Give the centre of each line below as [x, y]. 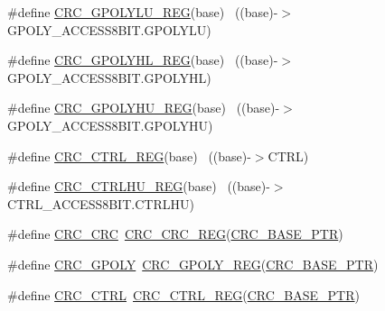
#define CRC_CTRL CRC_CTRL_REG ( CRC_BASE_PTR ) [183, 294]
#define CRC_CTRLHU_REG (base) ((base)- [139, 186]
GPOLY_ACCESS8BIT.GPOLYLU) [109, 29]
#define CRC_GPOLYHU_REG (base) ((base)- [144, 108]
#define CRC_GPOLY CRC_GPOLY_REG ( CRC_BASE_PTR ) [193, 264]
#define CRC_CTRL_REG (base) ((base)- [129, 155]
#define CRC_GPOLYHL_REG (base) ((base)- [143, 60]
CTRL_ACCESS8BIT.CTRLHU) [101, 203]
